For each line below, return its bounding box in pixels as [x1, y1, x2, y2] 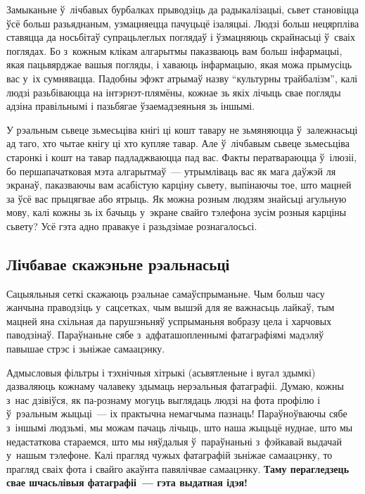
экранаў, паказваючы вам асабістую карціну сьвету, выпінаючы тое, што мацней [6, 177, 352, 192]
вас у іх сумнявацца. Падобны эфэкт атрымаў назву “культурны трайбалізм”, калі [6, 70, 358, 85]
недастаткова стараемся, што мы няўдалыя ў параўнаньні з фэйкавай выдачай [6, 433, 342, 448]
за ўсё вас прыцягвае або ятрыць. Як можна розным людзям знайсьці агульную [6, 191, 347, 205]
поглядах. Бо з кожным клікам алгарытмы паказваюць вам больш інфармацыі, [6, 43, 342, 58]
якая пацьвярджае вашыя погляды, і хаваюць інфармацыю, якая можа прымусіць [6, 57, 352, 72]
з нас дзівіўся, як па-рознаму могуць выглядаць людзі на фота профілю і [6, 392, 321, 407]
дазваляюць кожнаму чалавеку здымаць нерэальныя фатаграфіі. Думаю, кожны [6, 379, 344, 393]
